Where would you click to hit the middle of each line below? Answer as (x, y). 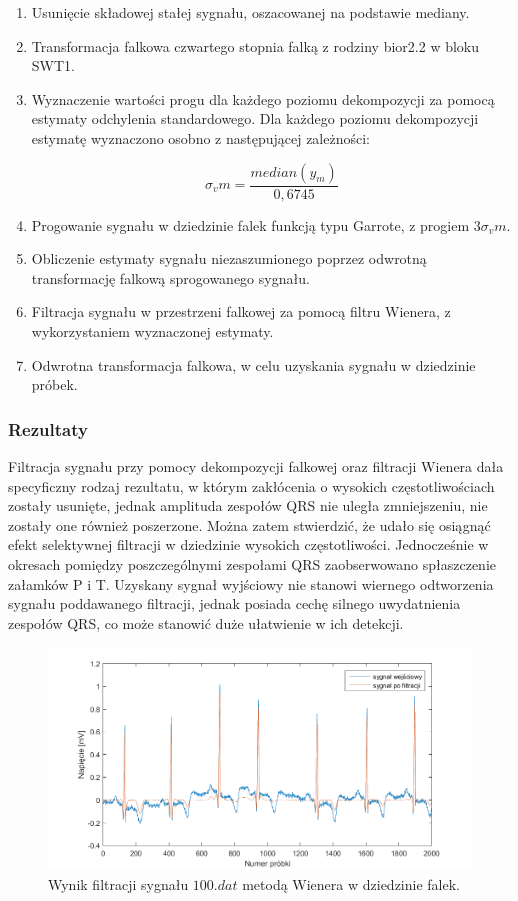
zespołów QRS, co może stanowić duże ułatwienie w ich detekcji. (206, 622)
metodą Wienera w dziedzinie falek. (351, 883)
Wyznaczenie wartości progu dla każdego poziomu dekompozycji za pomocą (263, 98)
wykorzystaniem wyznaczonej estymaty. (152, 330)
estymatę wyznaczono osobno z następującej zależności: (200, 137)
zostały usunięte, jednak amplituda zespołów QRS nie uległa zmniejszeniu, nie (248, 505)
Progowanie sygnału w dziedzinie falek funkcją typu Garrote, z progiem (250, 224)
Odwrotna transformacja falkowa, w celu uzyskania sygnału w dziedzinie (253, 364)
